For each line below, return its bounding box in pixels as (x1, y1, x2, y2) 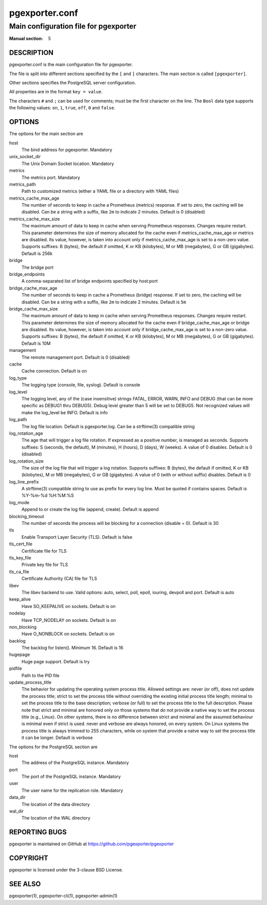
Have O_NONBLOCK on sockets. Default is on (21, 631, 115, 637)
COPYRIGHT (9, 854, 48, 862)
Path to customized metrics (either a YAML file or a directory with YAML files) (21, 188, 179, 194)
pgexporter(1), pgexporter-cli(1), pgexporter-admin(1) (9, 893, 118, 899)
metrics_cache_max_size (9, 215, 60, 222)
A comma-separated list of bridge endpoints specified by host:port (21, 278, 158, 284)
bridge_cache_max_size (9, 305, 58, 311)
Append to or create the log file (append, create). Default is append (21, 507, 159, 513)
